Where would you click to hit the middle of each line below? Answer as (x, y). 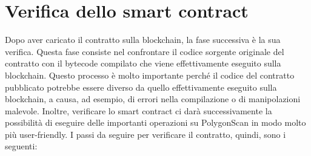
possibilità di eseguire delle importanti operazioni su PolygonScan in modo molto (155, 122)
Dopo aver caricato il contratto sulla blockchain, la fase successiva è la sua (143, 40)
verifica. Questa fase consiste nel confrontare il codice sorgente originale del (145, 51)
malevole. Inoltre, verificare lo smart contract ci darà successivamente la (139, 110)
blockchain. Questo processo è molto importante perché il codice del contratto (150, 75)
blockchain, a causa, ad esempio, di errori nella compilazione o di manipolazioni (153, 99)
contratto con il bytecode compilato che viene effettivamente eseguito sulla (143, 63)
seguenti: (21, 146)
